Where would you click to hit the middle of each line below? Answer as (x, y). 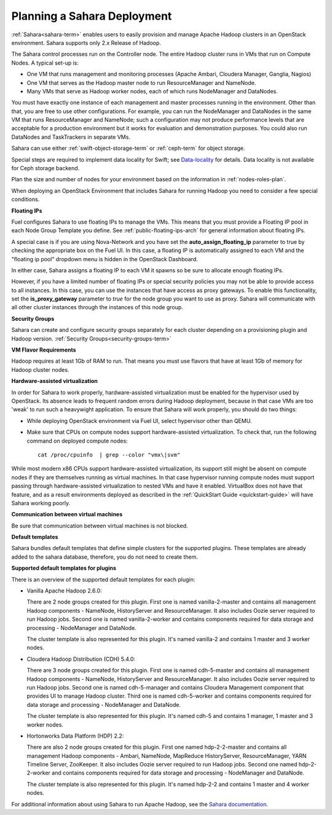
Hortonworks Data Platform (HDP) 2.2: (75, 736)
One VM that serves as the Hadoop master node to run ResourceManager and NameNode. (141, 82)
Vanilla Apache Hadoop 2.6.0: (64, 591)
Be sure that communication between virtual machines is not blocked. (100, 526)
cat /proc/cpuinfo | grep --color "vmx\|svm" (109, 455)
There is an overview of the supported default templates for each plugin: (103, 579)
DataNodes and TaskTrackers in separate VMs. (71, 137)
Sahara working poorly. (41, 503)
